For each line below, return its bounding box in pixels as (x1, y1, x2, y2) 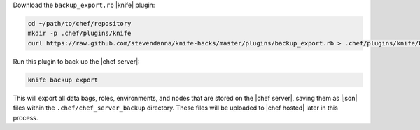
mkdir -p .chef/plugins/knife (27, 29, 132, 38)
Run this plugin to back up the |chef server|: (13, 57, 140, 66)
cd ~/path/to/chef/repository (27, 20, 132, 27)
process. (13, 113, 38, 122)
